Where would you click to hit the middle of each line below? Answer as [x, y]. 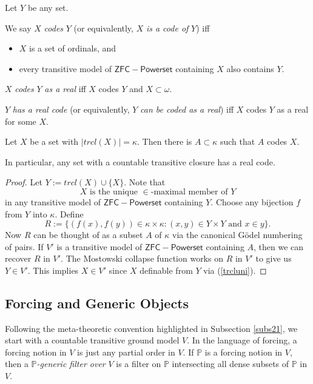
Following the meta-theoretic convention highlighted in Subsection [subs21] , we [151, 328]
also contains [250, 68]
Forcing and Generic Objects [97, 303]
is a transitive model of [99, 246]
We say [18, 28]
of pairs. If [24, 246]
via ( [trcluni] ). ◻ [235, 270]
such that [237, 141]
